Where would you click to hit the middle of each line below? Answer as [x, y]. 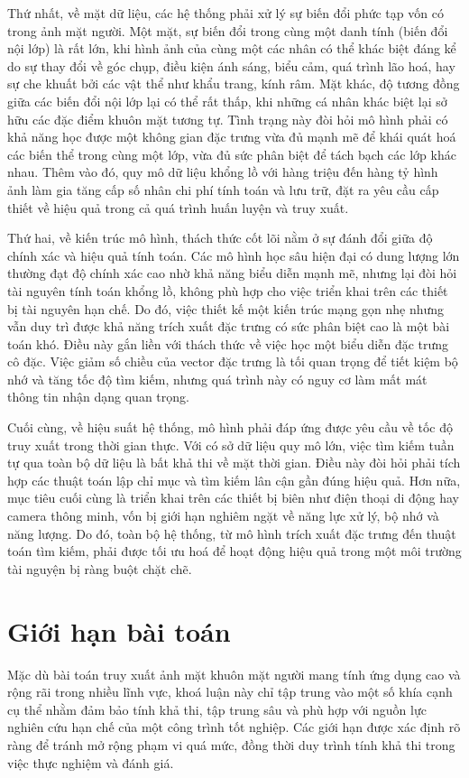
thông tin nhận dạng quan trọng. [98, 397]
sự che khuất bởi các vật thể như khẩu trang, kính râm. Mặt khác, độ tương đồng [234, 83]
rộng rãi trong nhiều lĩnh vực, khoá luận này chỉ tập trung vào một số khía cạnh [230, 692]
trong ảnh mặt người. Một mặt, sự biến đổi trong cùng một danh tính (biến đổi [228, 30]
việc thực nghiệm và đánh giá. [91, 762]
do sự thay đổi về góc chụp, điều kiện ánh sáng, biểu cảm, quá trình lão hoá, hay [231, 65]
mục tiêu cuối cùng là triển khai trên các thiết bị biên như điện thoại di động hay [234, 498]
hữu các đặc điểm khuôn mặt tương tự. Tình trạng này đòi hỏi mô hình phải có [228, 119]
